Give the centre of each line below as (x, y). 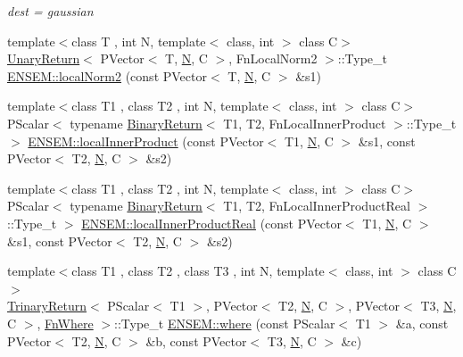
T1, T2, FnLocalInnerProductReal (317, 206)
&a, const (422, 323)
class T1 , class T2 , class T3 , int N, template (198, 271)
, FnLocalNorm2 (273, 58)
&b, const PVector (196, 340)
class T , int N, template (139, 41)
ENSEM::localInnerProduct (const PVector (146, 141)
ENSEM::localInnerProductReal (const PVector (211, 223)
